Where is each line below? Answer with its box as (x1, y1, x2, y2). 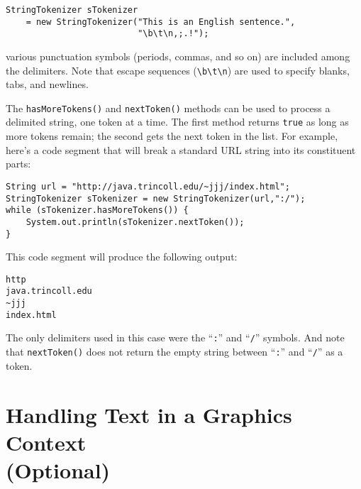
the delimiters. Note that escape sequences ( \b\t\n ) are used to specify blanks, (6, 62, 350, 77)
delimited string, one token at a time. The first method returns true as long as (6, 114, 349, 129)
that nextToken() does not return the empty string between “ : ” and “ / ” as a (6, 344, 343, 359)
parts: (6, 156, 31, 171)
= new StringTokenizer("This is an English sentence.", (26, 16, 296, 27)
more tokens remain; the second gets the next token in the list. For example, (6, 128, 338, 143)
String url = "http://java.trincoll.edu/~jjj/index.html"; (6, 181, 290, 192)
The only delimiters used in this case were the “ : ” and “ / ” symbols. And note (6, 330, 345, 345)
